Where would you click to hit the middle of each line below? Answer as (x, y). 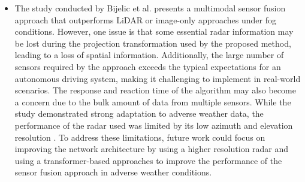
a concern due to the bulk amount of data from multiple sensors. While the (153, 101)
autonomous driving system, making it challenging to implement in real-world (158, 78)
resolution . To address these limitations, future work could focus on (140, 137)
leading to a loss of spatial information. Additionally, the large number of (149, 55)
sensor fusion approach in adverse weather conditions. (113, 172)
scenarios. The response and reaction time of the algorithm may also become (155, 90)
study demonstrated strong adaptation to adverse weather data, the (139, 113)
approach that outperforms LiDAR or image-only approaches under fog (145, 19)
